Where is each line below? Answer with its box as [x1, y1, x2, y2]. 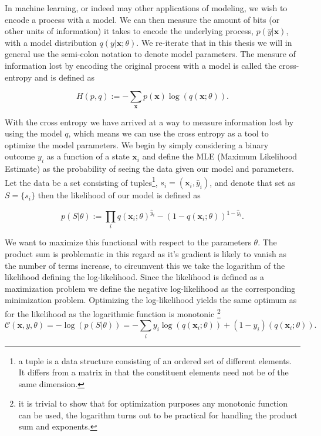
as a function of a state [46, 150, 130, 162]
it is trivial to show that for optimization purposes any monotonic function [18, 397, 288, 410]
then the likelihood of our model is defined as [38, 189, 201, 201]
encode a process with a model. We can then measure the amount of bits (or [5, 13, 280, 25]
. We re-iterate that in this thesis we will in [136, 36, 292, 48]
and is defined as [34, 71, 95, 83]
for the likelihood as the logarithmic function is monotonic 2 [5, 305, 221, 319]
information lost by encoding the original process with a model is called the [5, 59, 276, 71]
